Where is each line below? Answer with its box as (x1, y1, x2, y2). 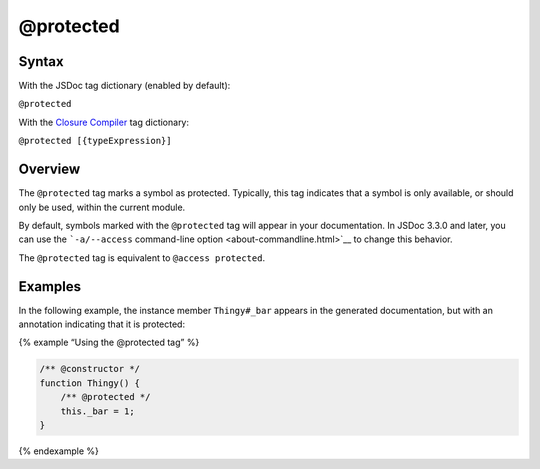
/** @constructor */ (39, 363, 140, 375)
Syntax (18, 53, 64, 70)
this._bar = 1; (60, 405, 135, 417)
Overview (18, 161, 81, 178)
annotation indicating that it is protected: (18, 318, 185, 330)
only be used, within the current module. (18, 201, 186, 213)
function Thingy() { (39, 377, 140, 389)
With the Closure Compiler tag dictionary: (18, 116, 190, 128)
